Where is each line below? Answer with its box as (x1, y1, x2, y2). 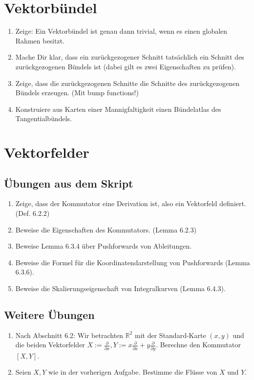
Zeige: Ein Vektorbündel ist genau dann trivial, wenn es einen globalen (15, 26, 228, 36)
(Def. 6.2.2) (15, 208, 50, 218)
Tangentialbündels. (15, 113, 72, 124)
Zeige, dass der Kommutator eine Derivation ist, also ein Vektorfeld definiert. (15, 198, 246, 209)
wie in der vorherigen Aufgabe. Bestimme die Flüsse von (48, 367, 217, 377)
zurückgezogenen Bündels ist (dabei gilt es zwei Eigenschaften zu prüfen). (15, 61, 236, 71)
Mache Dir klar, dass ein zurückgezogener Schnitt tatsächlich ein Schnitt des (15, 52, 244, 62)
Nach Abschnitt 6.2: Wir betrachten (15, 330, 124, 340)
